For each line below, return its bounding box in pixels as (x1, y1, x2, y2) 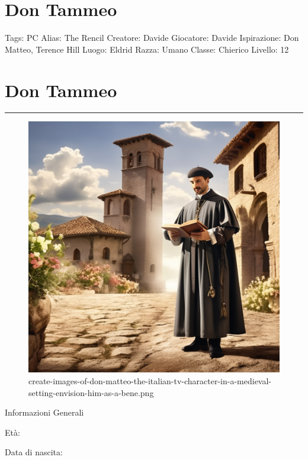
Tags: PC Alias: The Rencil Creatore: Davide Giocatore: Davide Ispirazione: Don (5, 31, 299, 44)
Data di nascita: (5, 446, 63, 458)
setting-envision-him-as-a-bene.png (28, 386, 154, 398)
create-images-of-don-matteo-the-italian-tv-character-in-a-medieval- (28, 375, 272, 387)
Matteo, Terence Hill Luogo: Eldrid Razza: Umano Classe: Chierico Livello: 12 (5, 43, 289, 55)
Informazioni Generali (5, 406, 84, 419)
